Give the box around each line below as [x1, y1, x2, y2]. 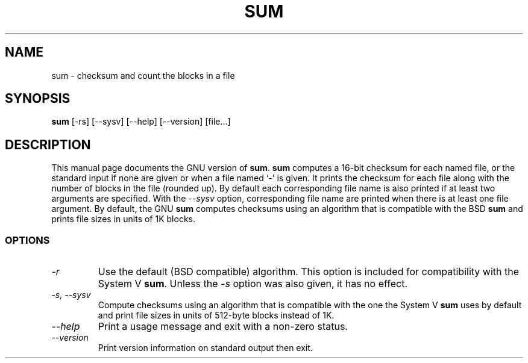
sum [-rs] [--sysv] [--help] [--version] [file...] [51, 116, 231, 127]
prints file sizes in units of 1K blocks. [51, 214, 195, 225]
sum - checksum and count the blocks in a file [51, 70, 235, 81]
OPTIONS [5, 234, 50, 246]
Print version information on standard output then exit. [98, 343, 313, 353]
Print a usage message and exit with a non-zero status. [98, 320, 348, 333]
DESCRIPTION [5, 137, 91, 152]
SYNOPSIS [5, 91, 71, 107]
